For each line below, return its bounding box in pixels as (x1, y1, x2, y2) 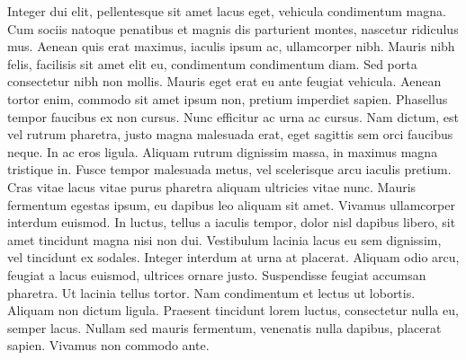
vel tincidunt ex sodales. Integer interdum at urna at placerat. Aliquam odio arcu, (7, 248, 460, 267)
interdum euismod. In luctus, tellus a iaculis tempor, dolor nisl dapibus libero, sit (7, 213, 456, 232)
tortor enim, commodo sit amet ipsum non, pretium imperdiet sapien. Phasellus (7, 89, 448, 108)
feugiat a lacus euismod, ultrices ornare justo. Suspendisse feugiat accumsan (7, 265, 426, 284)
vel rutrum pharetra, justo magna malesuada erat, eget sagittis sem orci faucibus (7, 125, 453, 144)
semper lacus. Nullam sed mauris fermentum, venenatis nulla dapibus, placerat (7, 318, 442, 337)
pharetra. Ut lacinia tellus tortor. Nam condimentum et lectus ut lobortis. (7, 283, 416, 302)
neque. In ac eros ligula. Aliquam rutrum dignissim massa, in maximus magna (7, 142, 438, 161)
